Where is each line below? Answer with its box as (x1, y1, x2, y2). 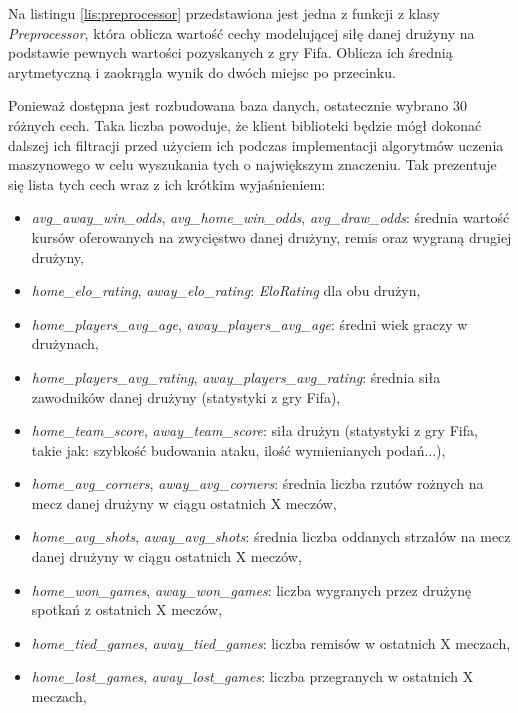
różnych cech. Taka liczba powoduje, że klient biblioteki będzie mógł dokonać (8, 114, 482, 135)
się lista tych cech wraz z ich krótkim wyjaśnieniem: (8, 173, 326, 194)
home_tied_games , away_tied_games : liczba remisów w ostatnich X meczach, (31, 632, 511, 653)
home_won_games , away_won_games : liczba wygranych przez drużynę (31, 579, 472, 600)
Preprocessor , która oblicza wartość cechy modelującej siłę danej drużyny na (8, 22, 475, 43)
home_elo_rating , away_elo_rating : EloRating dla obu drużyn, (31, 280, 421, 301)
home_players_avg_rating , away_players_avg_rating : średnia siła (31, 366, 441, 387)
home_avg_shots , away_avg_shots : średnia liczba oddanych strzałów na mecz (31, 526, 511, 547)
